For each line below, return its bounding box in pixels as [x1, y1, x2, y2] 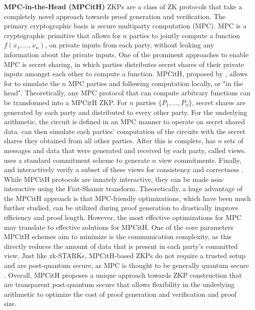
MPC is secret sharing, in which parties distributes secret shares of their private [4, 59, 244, 69]
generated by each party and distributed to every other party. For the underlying [4, 107, 248, 117]
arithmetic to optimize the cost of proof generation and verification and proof [4, 288, 237, 299]
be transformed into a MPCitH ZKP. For [4, 97, 127, 107]
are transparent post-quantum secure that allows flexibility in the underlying [4, 279, 234, 289]
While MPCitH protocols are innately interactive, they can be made [4, 174, 209, 184]
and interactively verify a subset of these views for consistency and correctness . [4, 164, 244, 175]
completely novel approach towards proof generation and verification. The [4, 11, 226, 21]
